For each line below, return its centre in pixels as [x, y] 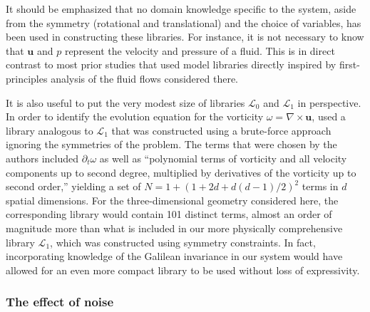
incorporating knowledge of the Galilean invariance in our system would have [174, 256]
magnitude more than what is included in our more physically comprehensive [174, 228]
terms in [320, 186]
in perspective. [329, 102]
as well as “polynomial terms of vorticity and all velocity [223, 158]
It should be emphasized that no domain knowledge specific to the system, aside [181, 9]
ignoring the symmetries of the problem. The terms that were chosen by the [171, 144]
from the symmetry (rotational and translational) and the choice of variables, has [184, 22]
